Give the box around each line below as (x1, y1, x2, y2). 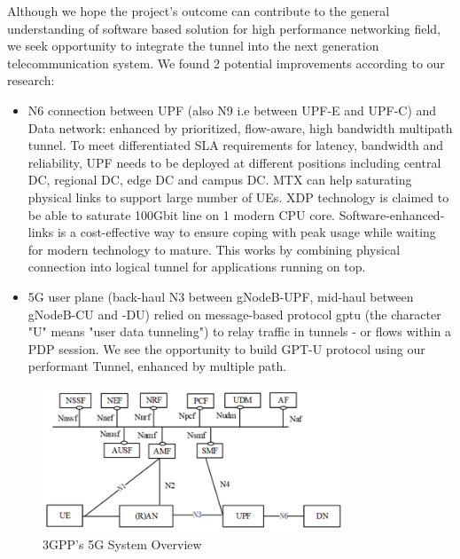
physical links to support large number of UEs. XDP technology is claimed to (27, 187, 449, 206)
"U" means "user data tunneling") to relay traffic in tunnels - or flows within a (27, 322, 451, 341)
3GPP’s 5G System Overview (43, 535, 202, 554)
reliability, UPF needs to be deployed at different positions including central (27, 153, 441, 171)
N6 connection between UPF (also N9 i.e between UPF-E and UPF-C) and (27, 100, 437, 119)
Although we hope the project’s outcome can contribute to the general (7, 2, 390, 20)
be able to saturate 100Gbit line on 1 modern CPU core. (27, 205, 336, 224)
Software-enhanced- (339, 205, 445, 224)
